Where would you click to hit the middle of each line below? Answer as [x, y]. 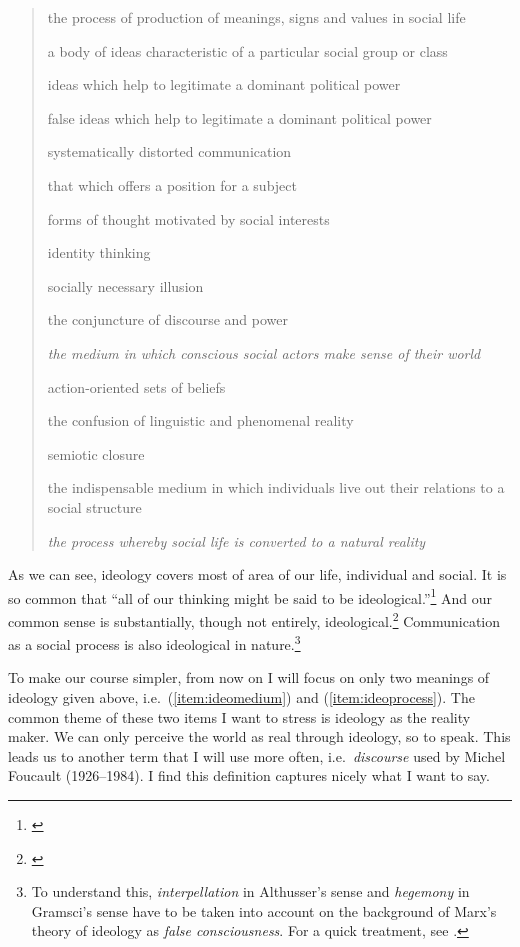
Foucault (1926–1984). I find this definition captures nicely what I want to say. [249, 775]
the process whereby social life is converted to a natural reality [236, 540]
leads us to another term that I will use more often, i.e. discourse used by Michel [257, 755]
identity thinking [99, 252]
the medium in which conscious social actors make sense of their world [264, 352]
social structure [94, 506]
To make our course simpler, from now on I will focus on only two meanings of [249, 677]
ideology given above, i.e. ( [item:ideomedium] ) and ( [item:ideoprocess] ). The [241, 697]
